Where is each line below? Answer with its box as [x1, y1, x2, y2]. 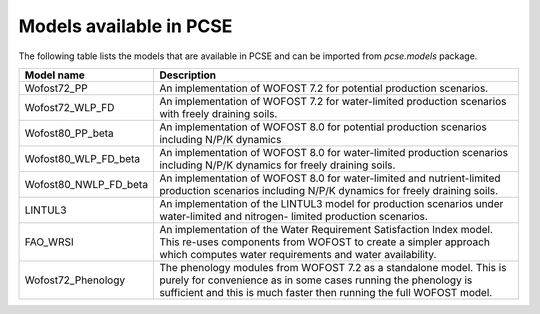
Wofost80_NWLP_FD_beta [24, 177, 149, 191]
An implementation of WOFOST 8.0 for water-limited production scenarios [159, 145, 509, 159]
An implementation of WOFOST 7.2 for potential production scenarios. [159, 81, 489, 95]
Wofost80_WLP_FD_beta [24, 151, 141, 165]
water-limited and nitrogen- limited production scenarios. [159, 209, 429, 223]
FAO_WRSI [24, 235, 74, 249]
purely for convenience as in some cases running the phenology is [159, 273, 473, 287]
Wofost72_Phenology [24, 273, 125, 287]
